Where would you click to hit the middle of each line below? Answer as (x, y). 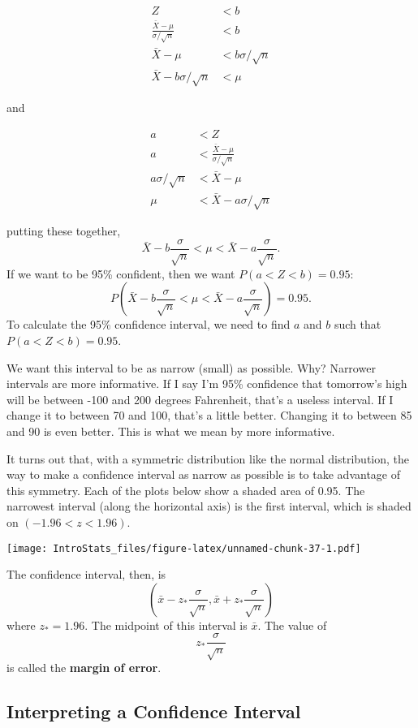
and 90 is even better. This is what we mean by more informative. (171, 431)
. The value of (292, 625)
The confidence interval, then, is (86, 574)
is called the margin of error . (84, 668)
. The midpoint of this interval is (166, 625)
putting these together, (64, 231)
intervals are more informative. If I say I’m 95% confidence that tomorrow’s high (207, 383)
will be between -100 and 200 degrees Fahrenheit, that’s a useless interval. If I (200, 399)
